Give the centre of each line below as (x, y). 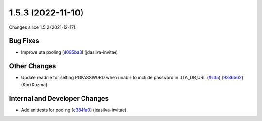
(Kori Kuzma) (34, 84)
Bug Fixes (24, 41)
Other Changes (33, 66)
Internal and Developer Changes (59, 98)
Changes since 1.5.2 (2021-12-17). (43, 27)
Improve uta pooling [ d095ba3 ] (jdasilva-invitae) (70, 52)
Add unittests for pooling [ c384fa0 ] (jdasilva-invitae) (74, 110)
